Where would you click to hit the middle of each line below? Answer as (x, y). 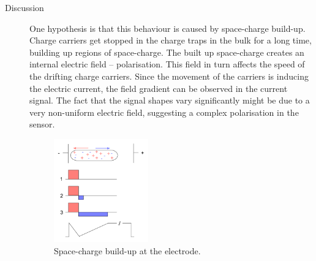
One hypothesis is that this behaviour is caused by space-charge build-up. (167, 28)
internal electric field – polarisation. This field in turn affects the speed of (167, 64)
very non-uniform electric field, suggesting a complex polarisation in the (164, 112)
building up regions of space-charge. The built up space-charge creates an (167, 52)
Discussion (24, 7)
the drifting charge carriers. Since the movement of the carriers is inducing (169, 76)
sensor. (42, 124)
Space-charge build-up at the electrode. (127, 250)
